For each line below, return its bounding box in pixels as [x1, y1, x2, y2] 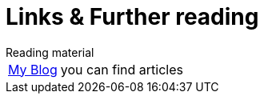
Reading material [6, 45, 94, 59]
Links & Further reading [6, 3, 259, 30]
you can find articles [60, 61, 183, 78]
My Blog [8, 61, 58, 78]
